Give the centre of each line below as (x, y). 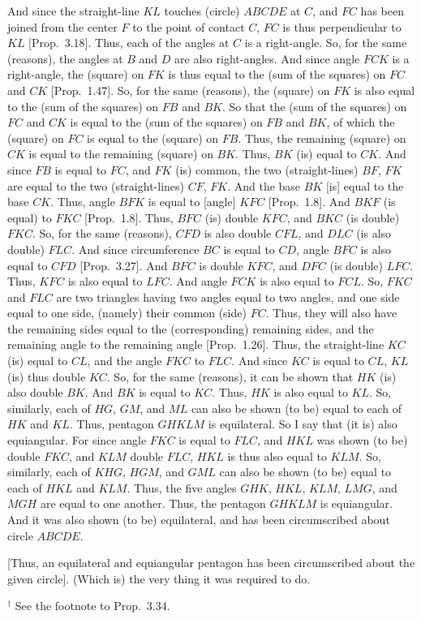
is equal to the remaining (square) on (121, 154)
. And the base (264, 185)
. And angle (198, 281)
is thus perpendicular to (342, 26)
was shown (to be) (362, 440)
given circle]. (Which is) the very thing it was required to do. (159, 578)
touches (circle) (202, 11)
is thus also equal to (277, 456)
